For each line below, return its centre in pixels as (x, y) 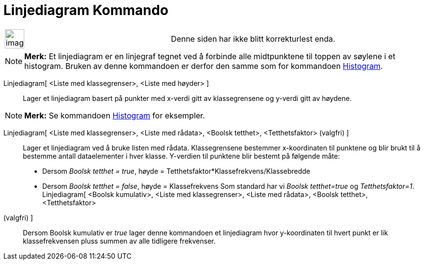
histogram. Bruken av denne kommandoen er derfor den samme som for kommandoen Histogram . (204, 66)
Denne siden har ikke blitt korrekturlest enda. (253, 39)
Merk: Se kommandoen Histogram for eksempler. (115, 115)
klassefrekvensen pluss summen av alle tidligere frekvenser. (119, 241)
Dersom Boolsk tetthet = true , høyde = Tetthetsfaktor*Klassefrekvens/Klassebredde (176, 171)
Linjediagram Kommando (86, 10)
